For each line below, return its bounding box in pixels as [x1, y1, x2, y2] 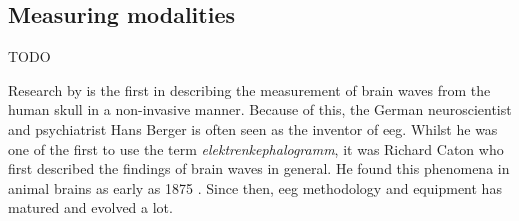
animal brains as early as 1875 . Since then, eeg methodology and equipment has [8, 177, 502, 198]
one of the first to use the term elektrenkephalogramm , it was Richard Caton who [8, 138, 504, 159]
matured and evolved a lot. [8, 197, 173, 218]
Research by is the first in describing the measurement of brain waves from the [8, 79, 491, 100]
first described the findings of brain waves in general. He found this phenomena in [8, 158, 510, 179]
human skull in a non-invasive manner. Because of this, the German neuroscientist [8, 99, 512, 120]
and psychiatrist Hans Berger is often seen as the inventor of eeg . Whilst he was [8, 118, 498, 139]
